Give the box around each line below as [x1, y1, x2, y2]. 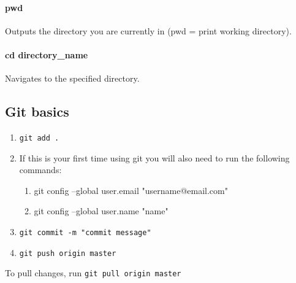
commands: [19, 163, 62, 176]
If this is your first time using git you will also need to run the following [19, 151, 290, 164]
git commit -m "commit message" [19, 228, 151, 238]
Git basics [5, 102, 69, 121]
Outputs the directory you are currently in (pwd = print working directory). [5, 24, 292, 37]
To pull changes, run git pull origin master [5, 266, 181, 279]
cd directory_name [5, 48, 88, 61]
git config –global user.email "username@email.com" [34, 184, 228, 196]
